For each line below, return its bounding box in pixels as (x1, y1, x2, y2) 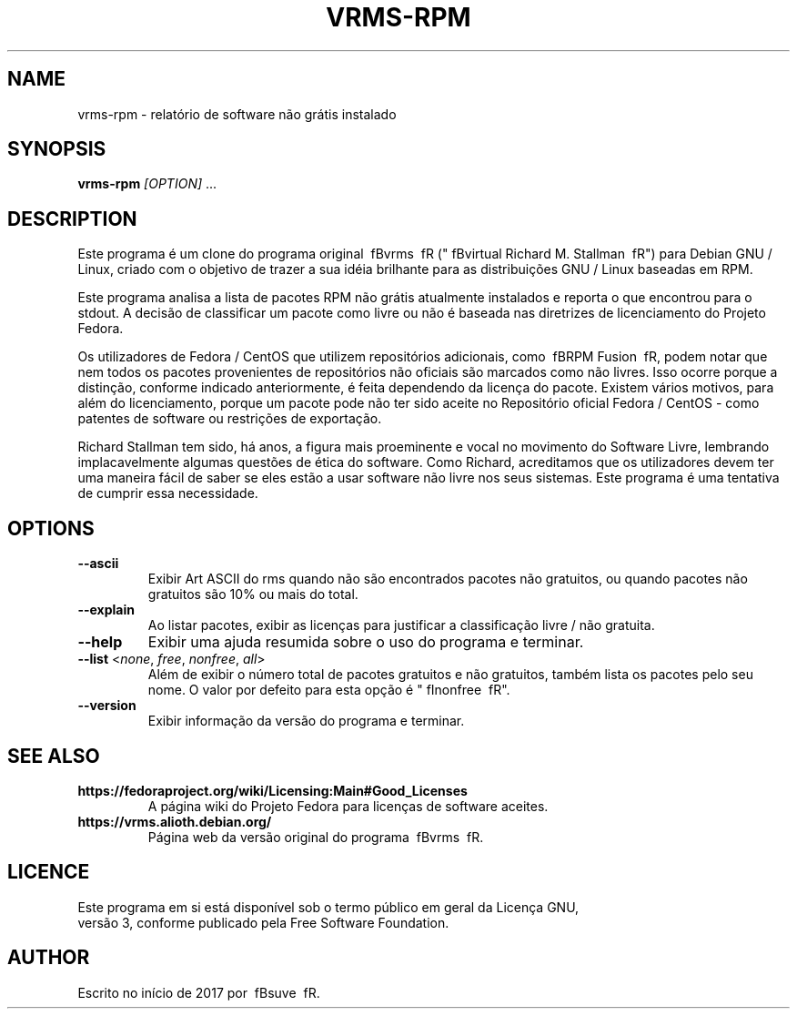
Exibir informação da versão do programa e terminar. (147, 713, 465, 729)
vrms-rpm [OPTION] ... (77, 176, 217, 192)
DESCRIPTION (7, 207, 137, 230)
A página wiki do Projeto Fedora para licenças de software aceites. (147, 798, 549, 814)
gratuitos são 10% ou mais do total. (147, 586, 358, 603)
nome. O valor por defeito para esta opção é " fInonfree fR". (147, 682, 510, 698)
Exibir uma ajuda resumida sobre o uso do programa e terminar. (147, 633, 584, 652)
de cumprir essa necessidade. (77, 485, 258, 502)
